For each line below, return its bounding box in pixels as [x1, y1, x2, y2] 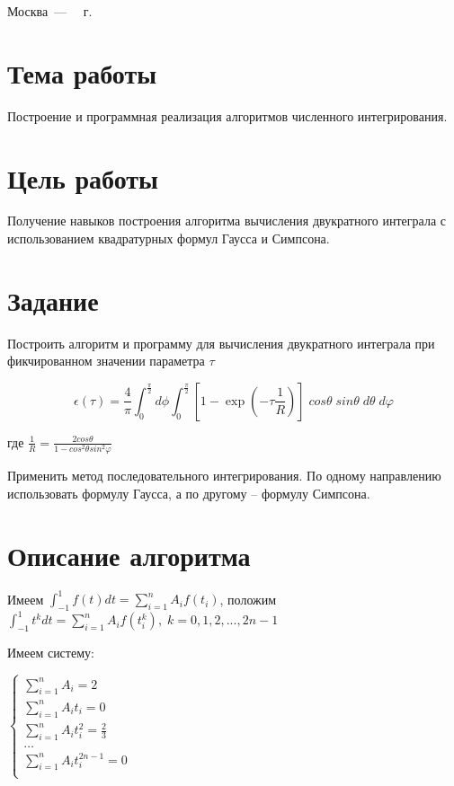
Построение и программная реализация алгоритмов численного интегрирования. [7, 106, 448, 125]
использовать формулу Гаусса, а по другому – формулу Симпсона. [7, 483, 370, 502]
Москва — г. [7, 2, 93, 20]
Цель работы [7, 159, 158, 196]
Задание [7, 281, 99, 318]
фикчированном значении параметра [7, 351, 205, 370]
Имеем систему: [7, 643, 94, 662]
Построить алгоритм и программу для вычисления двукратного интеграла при [7, 333, 435, 352]
